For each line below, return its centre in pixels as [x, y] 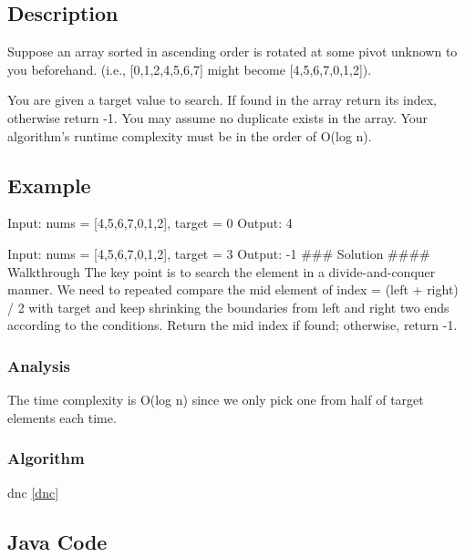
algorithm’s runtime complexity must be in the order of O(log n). [190, 135]
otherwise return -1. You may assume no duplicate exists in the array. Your [218, 117]
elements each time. [62, 417]
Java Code [57, 541]
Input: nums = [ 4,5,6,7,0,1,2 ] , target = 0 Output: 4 [150, 223]
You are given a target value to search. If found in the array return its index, [222, 100]
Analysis [39, 365]
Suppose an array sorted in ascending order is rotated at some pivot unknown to [232, 52]
